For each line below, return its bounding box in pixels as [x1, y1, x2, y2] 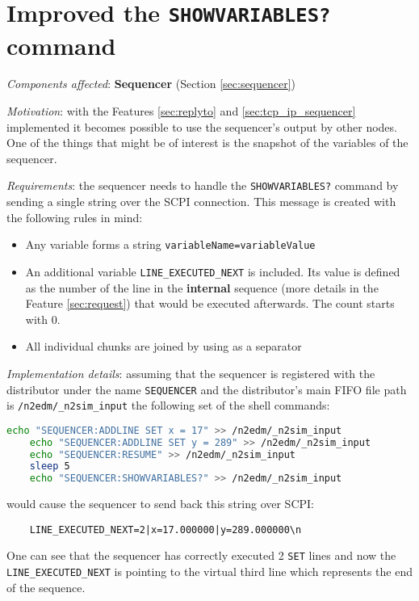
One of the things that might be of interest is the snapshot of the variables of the [6, 134, 409, 151]
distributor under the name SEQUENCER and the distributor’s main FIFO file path [6, 380, 407, 397]
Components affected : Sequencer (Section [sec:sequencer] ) [6, 75, 296, 92]
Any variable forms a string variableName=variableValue [25, 236, 316, 253]
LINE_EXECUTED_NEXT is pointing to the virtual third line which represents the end [6, 563, 413, 580]
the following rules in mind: [6, 208, 143, 225]
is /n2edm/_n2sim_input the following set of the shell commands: [6, 397, 330, 414]
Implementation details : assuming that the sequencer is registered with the [6, 364, 375, 381]
